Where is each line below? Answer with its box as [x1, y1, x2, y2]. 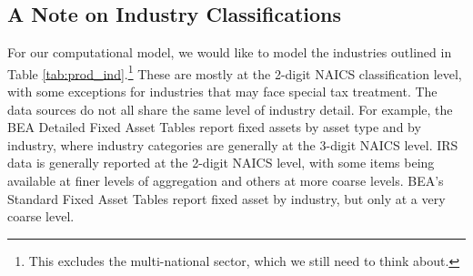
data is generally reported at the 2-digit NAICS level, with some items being [7, 153, 435, 172]
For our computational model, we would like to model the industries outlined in [7, 43, 452, 62]
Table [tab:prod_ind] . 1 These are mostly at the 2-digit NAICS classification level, [7, 61, 462, 83]
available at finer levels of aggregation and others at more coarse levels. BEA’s [7, 171, 444, 190]
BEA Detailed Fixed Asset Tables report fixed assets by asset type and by [7, 118, 421, 137]
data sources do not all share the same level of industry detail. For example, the [7, 99, 453, 118]
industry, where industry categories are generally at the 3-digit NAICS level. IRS [7, 135, 458, 154]
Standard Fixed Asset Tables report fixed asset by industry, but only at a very [7, 189, 446, 208]
